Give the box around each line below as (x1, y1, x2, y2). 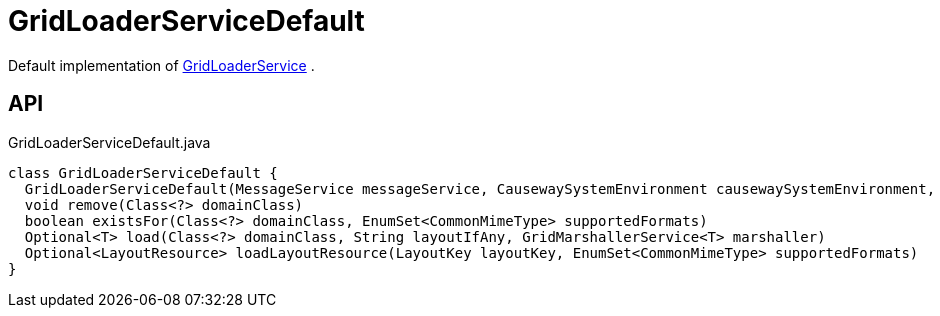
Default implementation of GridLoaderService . (8, 56, 315, 74)
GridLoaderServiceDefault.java (8, 133, 211, 151)
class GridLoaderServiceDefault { (8, 164, 278, 181)
